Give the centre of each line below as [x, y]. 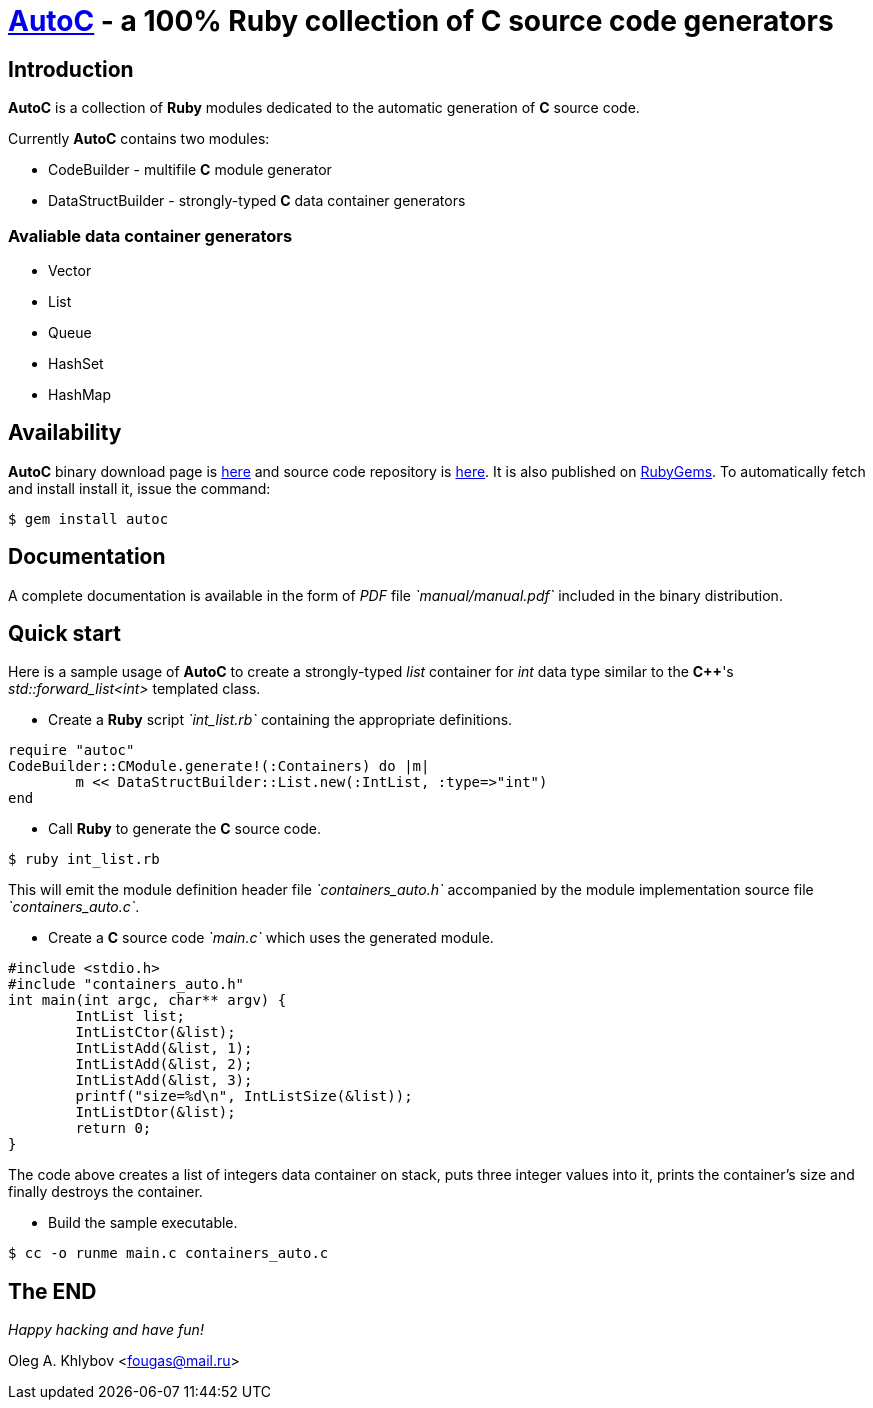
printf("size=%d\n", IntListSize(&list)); [244, 1096]
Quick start [64, 634]
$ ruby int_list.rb [84, 859]
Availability [65, 433]
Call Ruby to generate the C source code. [184, 829]
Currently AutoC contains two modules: [139, 139]
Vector [70, 270]
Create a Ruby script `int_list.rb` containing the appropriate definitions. [280, 720]
